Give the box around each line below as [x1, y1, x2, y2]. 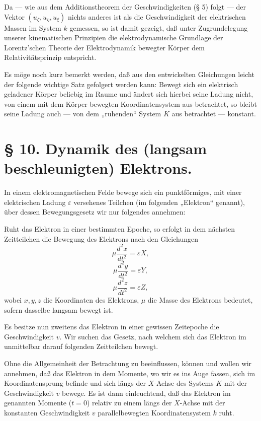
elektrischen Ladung [4, 196, 66, 207]
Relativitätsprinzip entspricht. [4, 52, 97, 62]
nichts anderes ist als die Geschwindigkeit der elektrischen [68, 11, 246, 22]
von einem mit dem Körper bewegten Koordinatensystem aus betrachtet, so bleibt [4, 98, 257, 109]
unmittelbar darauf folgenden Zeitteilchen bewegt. [4, 341, 158, 352]
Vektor [4, 11, 25, 22]
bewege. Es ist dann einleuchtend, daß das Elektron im [62, 387, 231, 398]
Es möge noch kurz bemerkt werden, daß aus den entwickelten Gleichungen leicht [4, 68, 254, 79]
